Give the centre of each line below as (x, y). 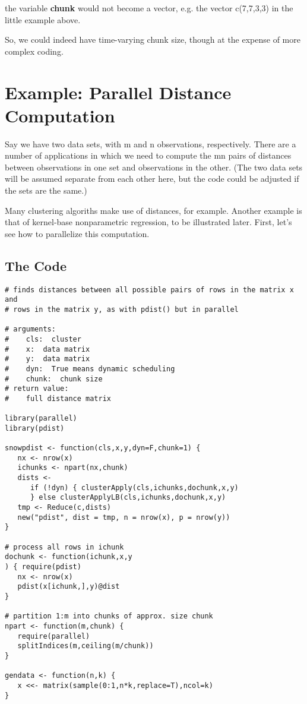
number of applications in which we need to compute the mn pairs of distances (148, 155)
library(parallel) (41, 419)
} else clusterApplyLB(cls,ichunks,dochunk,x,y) (128, 498)
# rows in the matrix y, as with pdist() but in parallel (122, 309)
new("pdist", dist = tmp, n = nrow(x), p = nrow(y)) (124, 517)
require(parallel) (54, 636)
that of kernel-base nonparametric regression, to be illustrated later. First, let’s (148, 222)
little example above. (43, 19)
